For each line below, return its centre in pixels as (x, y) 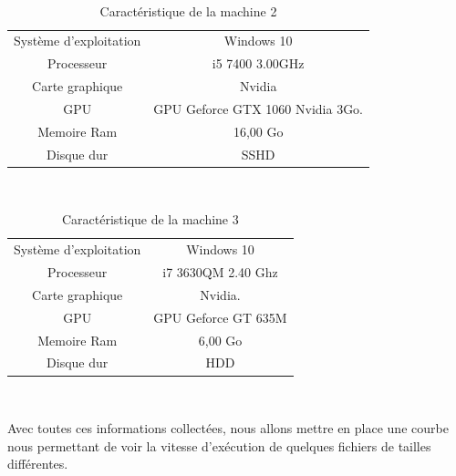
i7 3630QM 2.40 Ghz (220, 272)
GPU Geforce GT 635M (220, 317)
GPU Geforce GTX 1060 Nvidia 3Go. (259, 108)
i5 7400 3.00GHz (258, 63)
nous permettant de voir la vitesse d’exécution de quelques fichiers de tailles (219, 445)
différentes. (38, 464)
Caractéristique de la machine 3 (150, 219)
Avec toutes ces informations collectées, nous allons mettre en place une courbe (228, 428)
